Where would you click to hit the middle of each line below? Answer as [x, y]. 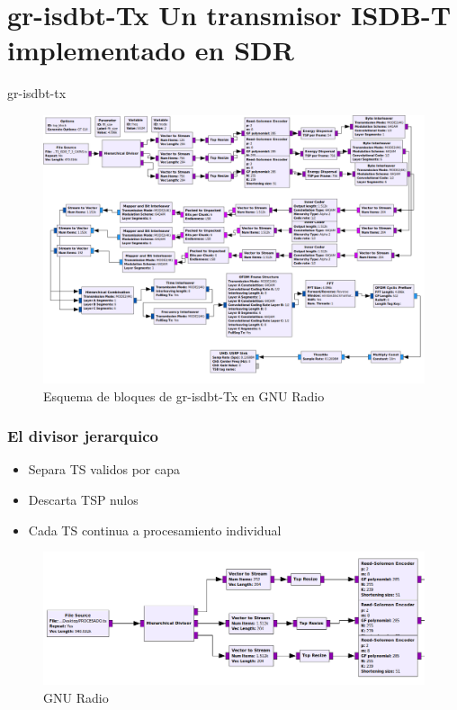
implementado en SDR [151, 50]
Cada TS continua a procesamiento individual [155, 530]
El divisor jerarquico [83, 436]
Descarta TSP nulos [83, 500]
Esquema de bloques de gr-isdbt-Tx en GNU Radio [184, 395]
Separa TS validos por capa [104, 469]
